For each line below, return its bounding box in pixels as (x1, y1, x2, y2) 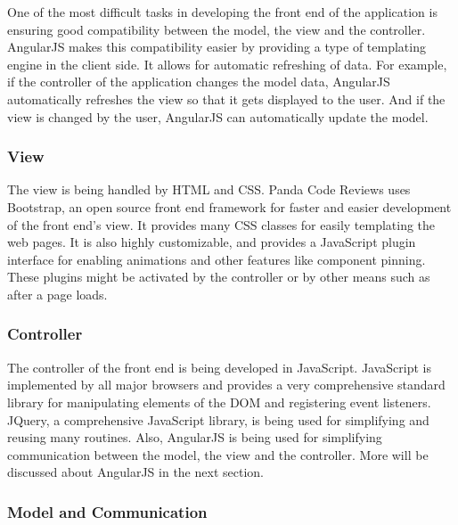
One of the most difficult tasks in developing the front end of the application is (7, 3, 438, 21)
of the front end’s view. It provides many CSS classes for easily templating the (7, 215, 436, 234)
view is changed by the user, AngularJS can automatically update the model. (7, 107, 429, 126)
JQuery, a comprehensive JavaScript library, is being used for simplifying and (7, 410, 429, 429)
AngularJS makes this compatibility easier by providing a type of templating (7, 37, 426, 56)
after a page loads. (7, 284, 108, 303)
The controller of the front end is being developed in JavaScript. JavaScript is (7, 357, 431, 376)
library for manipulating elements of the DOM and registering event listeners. (7, 392, 431, 411)
